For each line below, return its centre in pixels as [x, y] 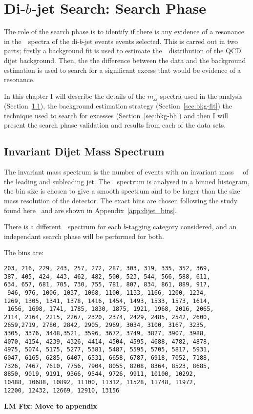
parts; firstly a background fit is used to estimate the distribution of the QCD [123, 51]
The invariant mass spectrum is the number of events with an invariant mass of [126, 172]
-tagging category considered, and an [181, 227]
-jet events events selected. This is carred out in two [160, 41]
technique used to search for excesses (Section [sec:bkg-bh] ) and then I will [116, 115]
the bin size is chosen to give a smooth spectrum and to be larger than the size [122, 191]
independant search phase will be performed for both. [84, 236]
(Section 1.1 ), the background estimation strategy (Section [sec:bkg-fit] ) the [118, 106]
